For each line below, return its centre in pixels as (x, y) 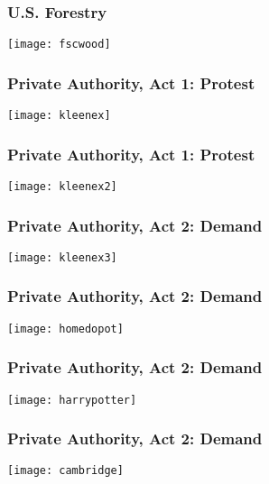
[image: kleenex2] (62, 186)
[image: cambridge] (65, 471)
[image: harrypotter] (72, 400)
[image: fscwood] (59, 45)
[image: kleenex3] (62, 257)
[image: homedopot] (65, 329)
